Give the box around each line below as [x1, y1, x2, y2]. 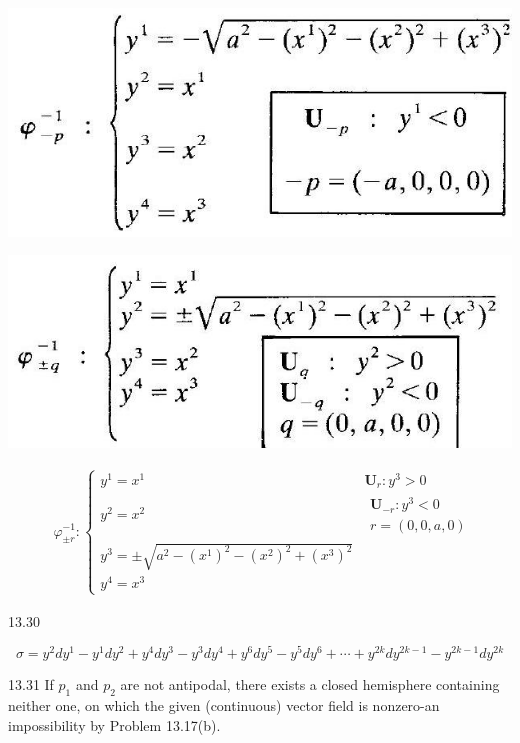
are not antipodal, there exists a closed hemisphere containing [120, 674, 500, 695]
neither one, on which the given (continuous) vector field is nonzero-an [8, 695, 440, 716]
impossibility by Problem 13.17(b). [8, 714, 221, 735]
